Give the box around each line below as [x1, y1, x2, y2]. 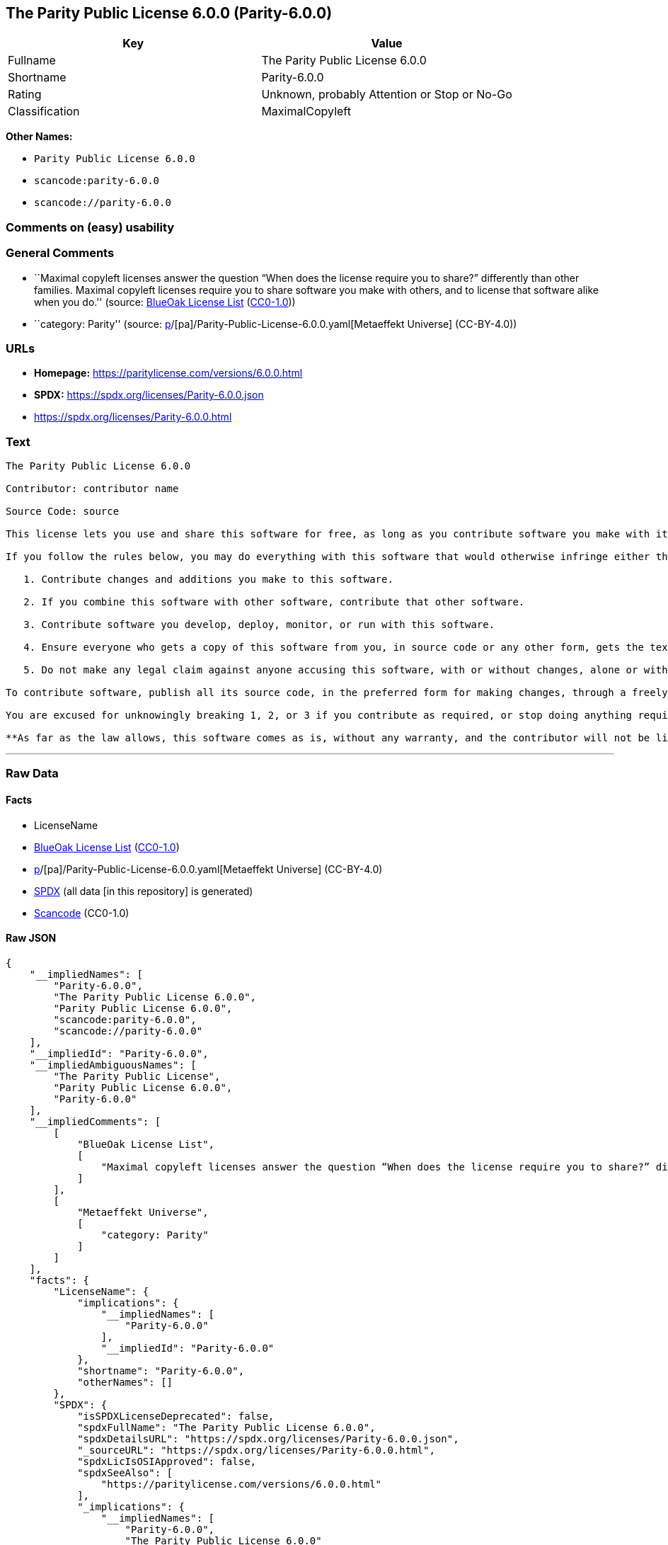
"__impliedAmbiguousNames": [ [29, 1059, 197, 1071]
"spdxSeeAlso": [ [77, 1466, 173, 1478]
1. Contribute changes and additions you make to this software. [23, 574, 393, 586]
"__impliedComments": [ [29, 1115, 161, 1127]
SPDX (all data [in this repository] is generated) [34, 884, 253, 897]
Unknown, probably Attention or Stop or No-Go [261, 87, 512, 102]
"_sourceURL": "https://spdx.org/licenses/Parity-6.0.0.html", [77, 1444, 435, 1456]
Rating [8, 87, 42, 102]
